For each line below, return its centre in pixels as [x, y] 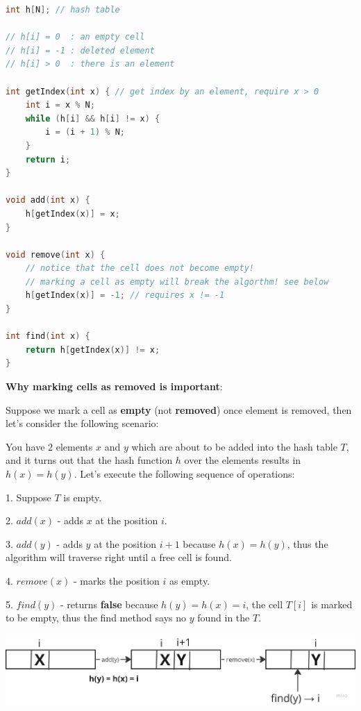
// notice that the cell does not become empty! [140, 268]
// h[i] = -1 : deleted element [80, 50]
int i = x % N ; [60, 105]
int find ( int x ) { [48, 336]
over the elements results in [243, 460]
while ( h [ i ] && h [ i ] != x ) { [93, 118]
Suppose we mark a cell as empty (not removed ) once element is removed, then [179, 409]
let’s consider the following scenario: [82, 423]
